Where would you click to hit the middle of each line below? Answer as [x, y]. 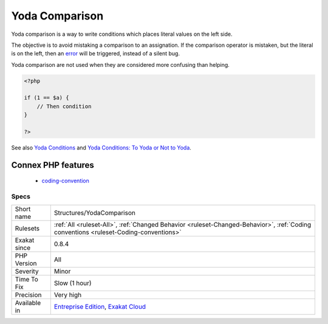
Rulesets [27, 228]
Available [28, 303]
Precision [28, 295]
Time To [27, 279]
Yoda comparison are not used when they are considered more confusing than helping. [121, 64]
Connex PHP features [53, 165]
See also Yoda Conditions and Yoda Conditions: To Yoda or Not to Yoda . [101, 148]
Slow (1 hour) [73, 283]
